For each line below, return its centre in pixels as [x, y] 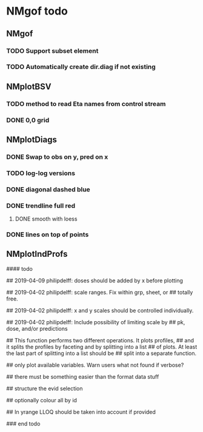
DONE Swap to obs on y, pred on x [57, 157]
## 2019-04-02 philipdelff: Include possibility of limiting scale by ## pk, [96, 322]
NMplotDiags [32, 140]
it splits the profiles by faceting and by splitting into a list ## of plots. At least [102, 347]
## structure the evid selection [45, 388]
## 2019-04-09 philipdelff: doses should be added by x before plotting [95, 281]
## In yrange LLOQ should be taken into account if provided [81, 412]
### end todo [23, 424]
